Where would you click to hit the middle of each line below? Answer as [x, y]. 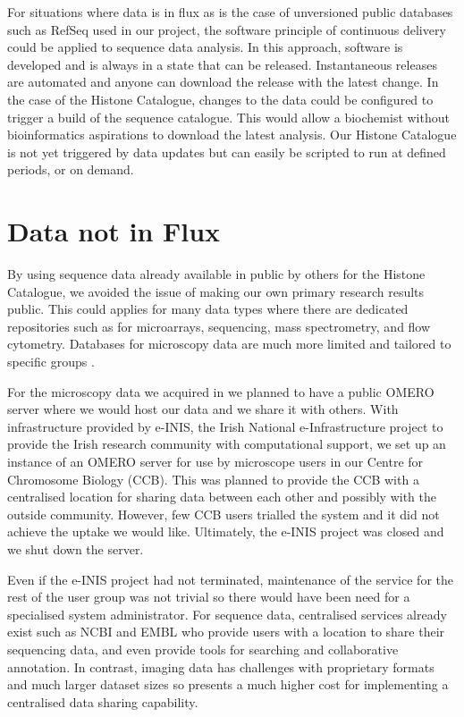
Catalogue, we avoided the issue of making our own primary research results [216, 291]
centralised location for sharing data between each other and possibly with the [222, 497]
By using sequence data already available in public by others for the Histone [216, 274]
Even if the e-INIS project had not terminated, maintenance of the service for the [230, 579]
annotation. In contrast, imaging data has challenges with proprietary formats [221, 666]
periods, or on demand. [71, 169]
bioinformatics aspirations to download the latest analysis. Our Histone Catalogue [232, 135]
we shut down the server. [76, 548]
